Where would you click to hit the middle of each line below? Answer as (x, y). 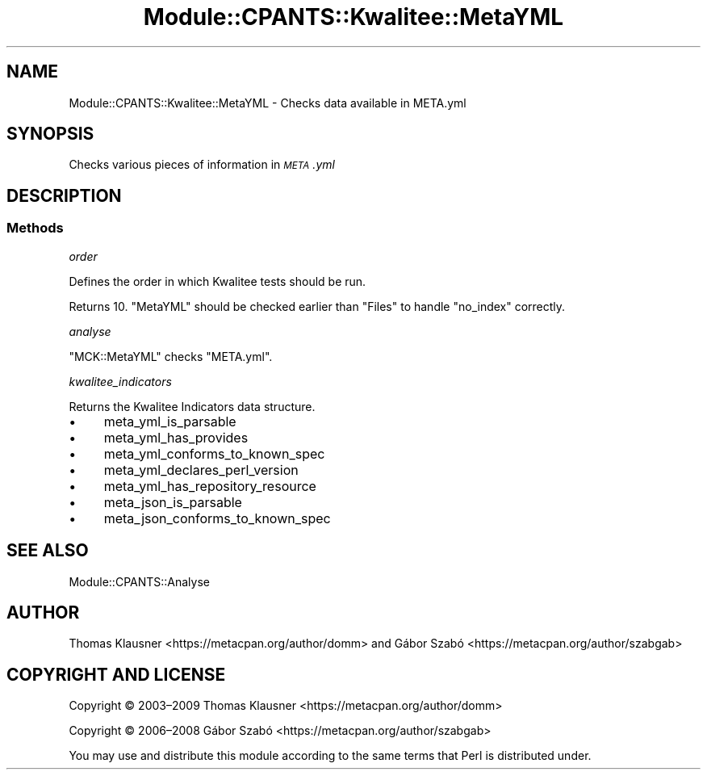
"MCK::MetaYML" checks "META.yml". (171, 356)
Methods (35, 228)
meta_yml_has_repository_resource (210, 486)
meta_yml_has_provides (176, 437)
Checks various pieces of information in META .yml (202, 165)
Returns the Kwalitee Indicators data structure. (192, 406)
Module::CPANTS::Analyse (140, 581)
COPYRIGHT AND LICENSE (116, 674)
